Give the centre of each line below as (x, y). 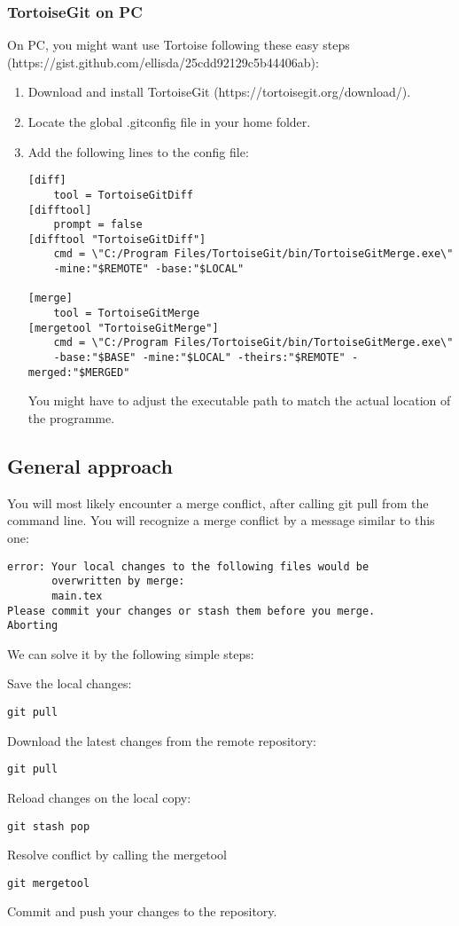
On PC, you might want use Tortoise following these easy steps (179, 45)
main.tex (77, 596)
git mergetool (49, 883)
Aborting (33, 626)
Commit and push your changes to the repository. (142, 911)
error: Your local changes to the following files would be (188, 566)
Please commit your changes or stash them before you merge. (191, 611)
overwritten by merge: (118, 581)
